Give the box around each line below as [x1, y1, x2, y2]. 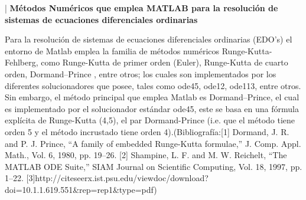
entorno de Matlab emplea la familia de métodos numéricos [5, 44, 220, 57]
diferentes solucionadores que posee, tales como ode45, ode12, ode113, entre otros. [5, 79, 301, 91]
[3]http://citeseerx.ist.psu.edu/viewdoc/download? [26, 172, 209, 184]
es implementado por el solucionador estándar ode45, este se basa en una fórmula [5, 102, 299, 114]
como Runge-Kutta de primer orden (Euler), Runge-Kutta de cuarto [41, 56, 288, 68]
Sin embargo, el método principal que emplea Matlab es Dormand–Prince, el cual [5, 91, 300, 103]
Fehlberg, [5, 56, 38, 68]
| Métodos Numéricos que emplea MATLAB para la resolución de [5, 2, 278, 14]
